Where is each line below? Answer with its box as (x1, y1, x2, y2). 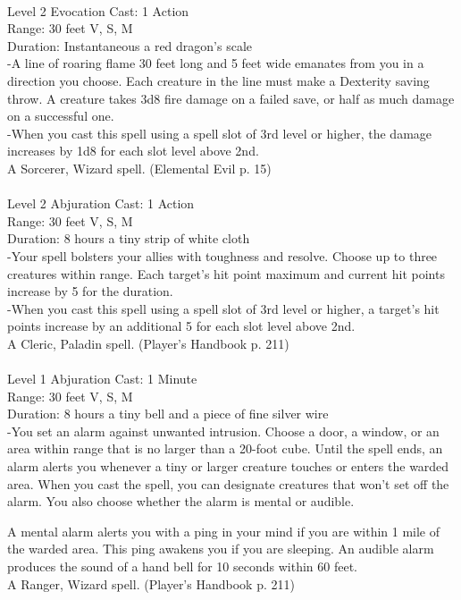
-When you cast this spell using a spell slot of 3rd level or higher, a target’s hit (7, 299, 440, 317)
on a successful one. (7, 106, 114, 125)
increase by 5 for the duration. (7, 282, 173, 300)
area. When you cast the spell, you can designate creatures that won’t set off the (7, 474, 449, 493)
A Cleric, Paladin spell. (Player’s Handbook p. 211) (7, 334, 289, 352)
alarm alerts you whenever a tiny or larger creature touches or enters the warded (7, 457, 449, 476)
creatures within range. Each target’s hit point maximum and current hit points (7, 264, 445, 283)
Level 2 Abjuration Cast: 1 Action (7, 194, 195, 213)
